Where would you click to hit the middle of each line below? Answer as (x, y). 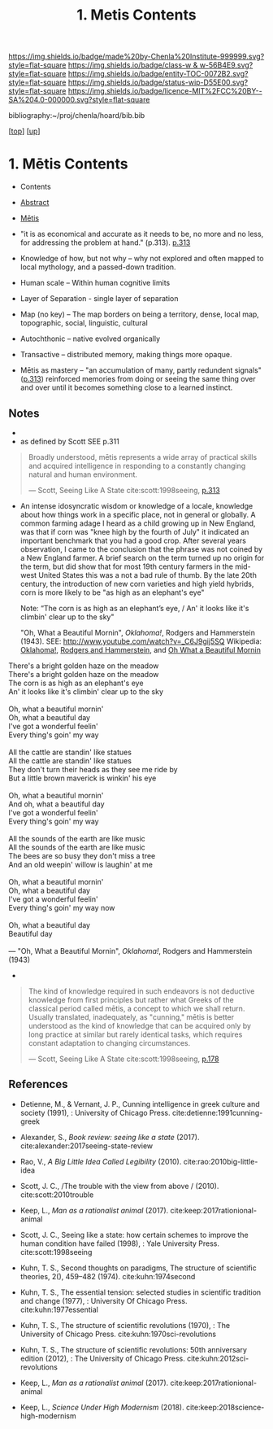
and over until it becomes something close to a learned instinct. (126, 387)
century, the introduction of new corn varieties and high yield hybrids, (137, 583)
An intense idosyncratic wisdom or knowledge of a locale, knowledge (136, 505)
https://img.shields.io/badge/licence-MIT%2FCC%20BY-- (165, 91)
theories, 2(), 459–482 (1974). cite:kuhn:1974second (108, 1276)
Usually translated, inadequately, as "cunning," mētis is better (131, 1017)
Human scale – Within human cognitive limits (95, 283)
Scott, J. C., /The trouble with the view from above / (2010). (119, 1186)
